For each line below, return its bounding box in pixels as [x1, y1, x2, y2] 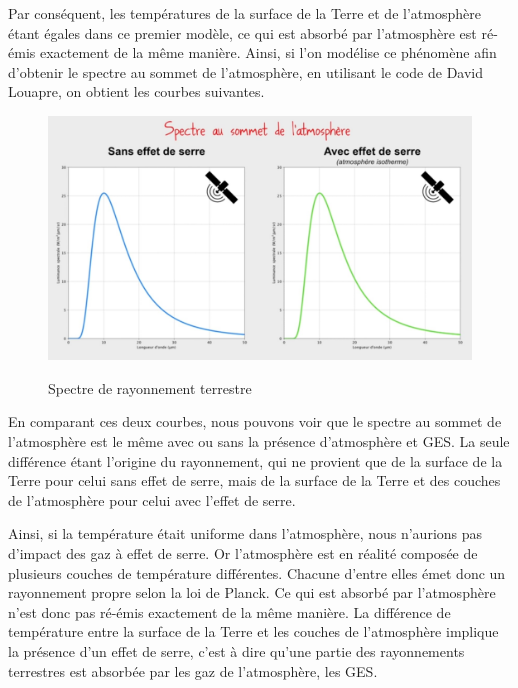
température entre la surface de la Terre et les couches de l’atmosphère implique [8, 621, 499, 642]
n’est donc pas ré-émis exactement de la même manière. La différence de [8, 601, 451, 622]
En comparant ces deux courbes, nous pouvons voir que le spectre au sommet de [8, 411, 502, 432]
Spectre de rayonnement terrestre [48, 377, 252, 398]
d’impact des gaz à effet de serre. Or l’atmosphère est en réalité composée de [8, 543, 478, 564]
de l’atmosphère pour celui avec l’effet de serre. [8, 489, 296, 510]
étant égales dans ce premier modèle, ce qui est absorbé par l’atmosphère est [8, 22, 477, 43]
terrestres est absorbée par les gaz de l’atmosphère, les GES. [8, 660, 378, 681]
